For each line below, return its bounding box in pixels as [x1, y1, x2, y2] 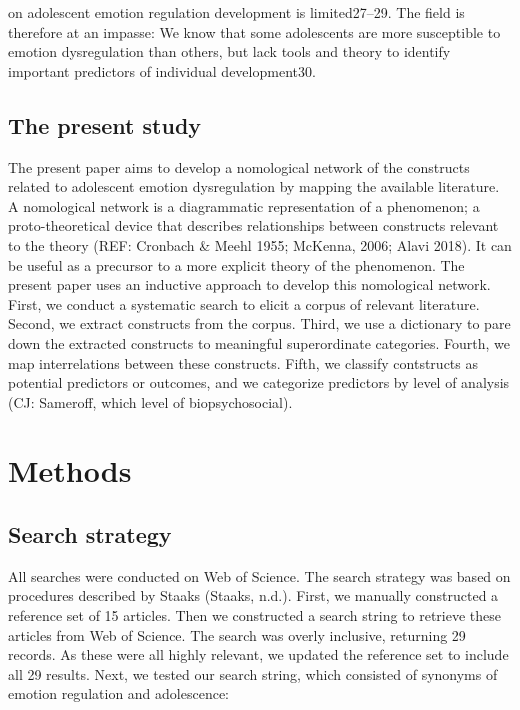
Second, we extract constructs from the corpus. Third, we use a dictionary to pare [8, 313, 511, 334]
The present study [8, 109, 202, 140]
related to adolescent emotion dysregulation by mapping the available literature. [8, 176, 500, 197]
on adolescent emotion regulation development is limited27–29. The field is [8, 2, 465, 22]
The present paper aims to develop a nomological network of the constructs [8, 156, 470, 177]
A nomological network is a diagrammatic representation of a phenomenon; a [8, 195, 480, 216]
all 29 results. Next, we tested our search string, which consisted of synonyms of [8, 663, 498, 684]
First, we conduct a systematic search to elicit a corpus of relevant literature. [8, 293, 480, 314]
